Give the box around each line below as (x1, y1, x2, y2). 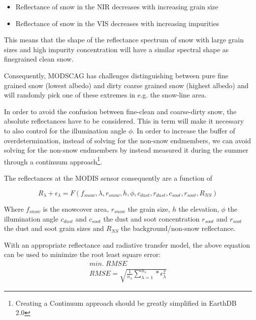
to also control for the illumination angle (4, 125, 127, 135)
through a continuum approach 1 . (4, 155, 102, 166)
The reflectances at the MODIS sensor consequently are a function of (4, 172, 212, 183)
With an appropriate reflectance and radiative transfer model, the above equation (4, 239, 250, 250)
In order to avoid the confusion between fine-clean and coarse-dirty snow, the (4, 106, 237, 116)
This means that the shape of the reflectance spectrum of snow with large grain (4, 34, 244, 45)
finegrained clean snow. (4, 54, 74, 64)
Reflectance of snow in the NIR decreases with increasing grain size (15, 1, 219, 11)
